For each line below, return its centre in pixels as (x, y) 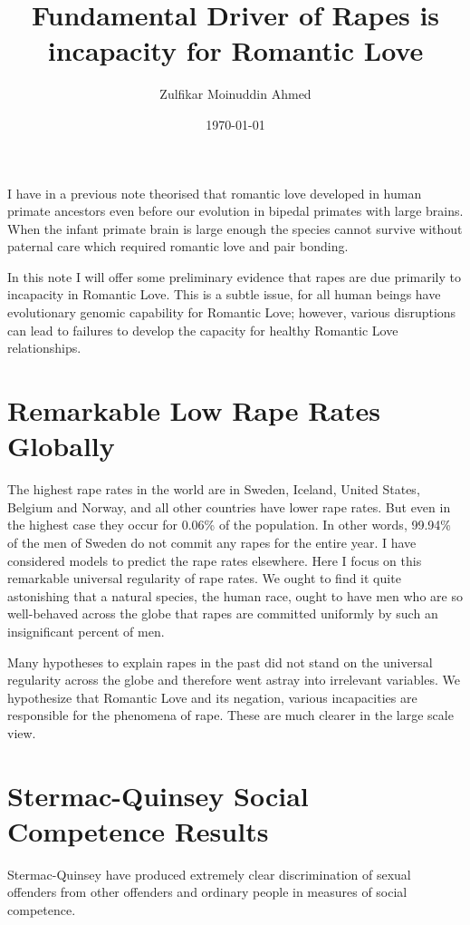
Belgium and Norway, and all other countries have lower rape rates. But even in (229, 506)
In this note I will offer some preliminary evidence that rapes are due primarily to (234, 276)
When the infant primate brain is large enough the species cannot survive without (235, 228)
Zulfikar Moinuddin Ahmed (235, 94)
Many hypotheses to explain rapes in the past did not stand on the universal (220, 662)
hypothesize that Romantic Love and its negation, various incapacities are (212, 697)
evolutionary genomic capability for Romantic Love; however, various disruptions (232, 312)
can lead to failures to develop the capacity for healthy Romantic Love (203, 330)
